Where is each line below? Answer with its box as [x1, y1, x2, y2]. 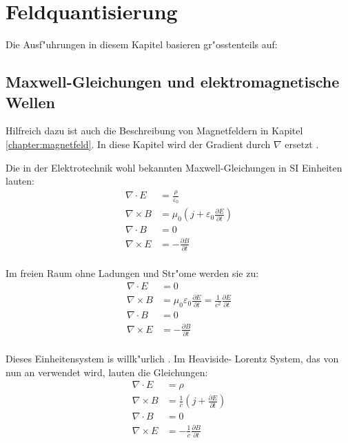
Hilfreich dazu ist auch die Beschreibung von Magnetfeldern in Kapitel [6, 123, 303, 138]
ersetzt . [285, 136, 319, 151]
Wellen [6, 91, 55, 112]
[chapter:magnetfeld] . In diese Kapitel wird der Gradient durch [6, 136, 271, 151]
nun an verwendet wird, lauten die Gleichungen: [6, 364, 208, 379]
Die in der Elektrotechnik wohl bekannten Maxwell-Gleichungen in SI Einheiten [6, 160, 342, 174]
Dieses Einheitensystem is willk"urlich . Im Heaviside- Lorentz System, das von [6, 351, 339, 366]
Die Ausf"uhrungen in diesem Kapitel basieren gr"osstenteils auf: [6, 37, 278, 52]
